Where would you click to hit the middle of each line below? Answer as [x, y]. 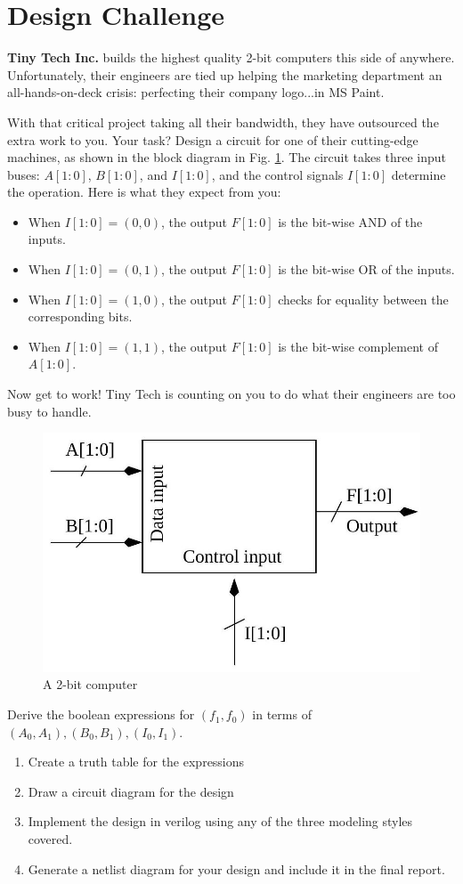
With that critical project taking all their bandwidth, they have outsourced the [223, 122]
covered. [50, 839]
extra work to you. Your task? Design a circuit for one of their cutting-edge [213, 139]
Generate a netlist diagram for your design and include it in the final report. [236, 868]
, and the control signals [277, 174]
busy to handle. [49, 411]
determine [418, 174]
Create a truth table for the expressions [136, 762]
